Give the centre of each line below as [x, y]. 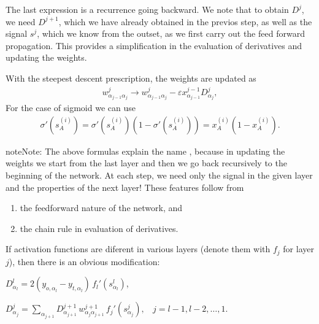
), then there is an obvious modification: [84, 261]
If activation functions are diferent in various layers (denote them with [138, 249]
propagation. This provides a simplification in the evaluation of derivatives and [154, 45]
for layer [298, 249]
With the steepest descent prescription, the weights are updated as [131, 78]
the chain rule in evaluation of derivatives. [99, 228]
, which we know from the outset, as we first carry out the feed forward [171, 33]
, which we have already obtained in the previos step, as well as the [185, 21]
